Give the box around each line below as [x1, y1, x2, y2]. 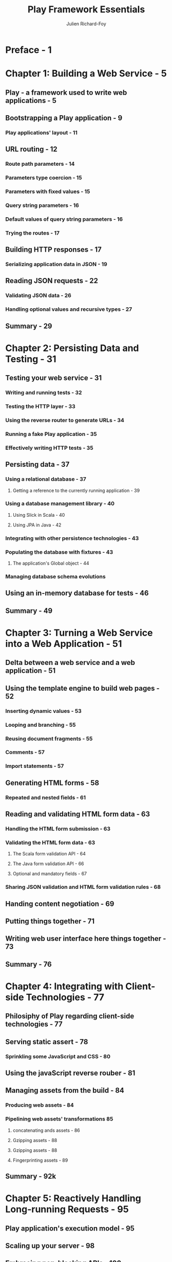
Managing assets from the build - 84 [5, 1086, 125, 1095]
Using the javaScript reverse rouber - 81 [5, 1069, 136, 1078]
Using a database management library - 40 [5, 500, 114, 507]
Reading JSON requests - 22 [5, 276, 99, 285]
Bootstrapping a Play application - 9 [5, 113, 123, 122]
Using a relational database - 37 [5, 476, 86, 483]
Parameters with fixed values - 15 [5, 188, 90, 195]
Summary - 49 [5, 606, 53, 615]
